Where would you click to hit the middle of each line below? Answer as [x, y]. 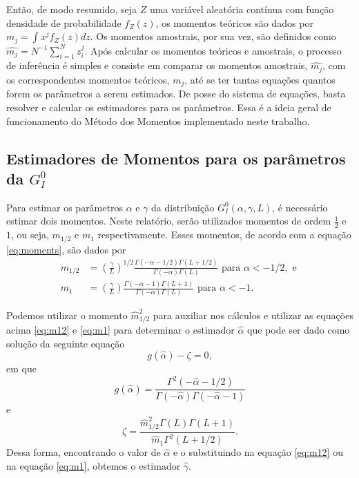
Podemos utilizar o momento [67, 315]
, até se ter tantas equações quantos [260, 79]
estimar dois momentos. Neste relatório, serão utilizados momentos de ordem [169, 221]
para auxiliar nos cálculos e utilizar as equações [253, 315]
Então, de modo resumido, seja [71, 9]
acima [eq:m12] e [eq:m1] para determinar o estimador [120, 329]
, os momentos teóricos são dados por [234, 22]
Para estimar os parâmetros [65, 207]
